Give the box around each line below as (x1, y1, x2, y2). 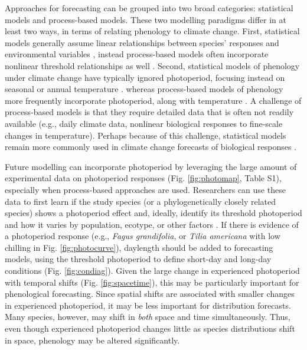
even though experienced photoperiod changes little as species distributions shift (5, 322, 295, 335)
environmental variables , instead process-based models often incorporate (5, 48, 269, 60)
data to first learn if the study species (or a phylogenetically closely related (5, 195, 276, 207)
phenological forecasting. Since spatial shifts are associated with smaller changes (5, 287, 295, 300)
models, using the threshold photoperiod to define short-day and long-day (5, 253, 272, 265)
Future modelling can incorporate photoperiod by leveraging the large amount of (5, 160, 297, 172)
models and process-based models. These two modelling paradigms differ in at (5, 13, 287, 25)
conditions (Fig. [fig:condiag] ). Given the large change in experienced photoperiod (5, 264, 300, 277)
